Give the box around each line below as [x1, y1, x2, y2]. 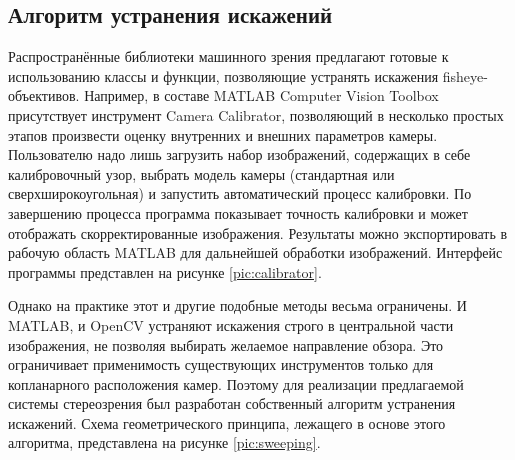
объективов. [8, 85, 80, 106]
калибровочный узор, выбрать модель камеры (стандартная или [8, 163, 395, 184]
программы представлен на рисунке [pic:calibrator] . [8, 261, 322, 282]
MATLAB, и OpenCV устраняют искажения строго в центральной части [8, 314, 454, 335]
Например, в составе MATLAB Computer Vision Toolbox [84, 85, 439, 106]
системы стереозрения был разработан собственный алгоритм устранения [8, 393, 456, 414]
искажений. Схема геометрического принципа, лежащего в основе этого [8, 412, 446, 433]
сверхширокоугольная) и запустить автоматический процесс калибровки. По [8, 183, 472, 204]
